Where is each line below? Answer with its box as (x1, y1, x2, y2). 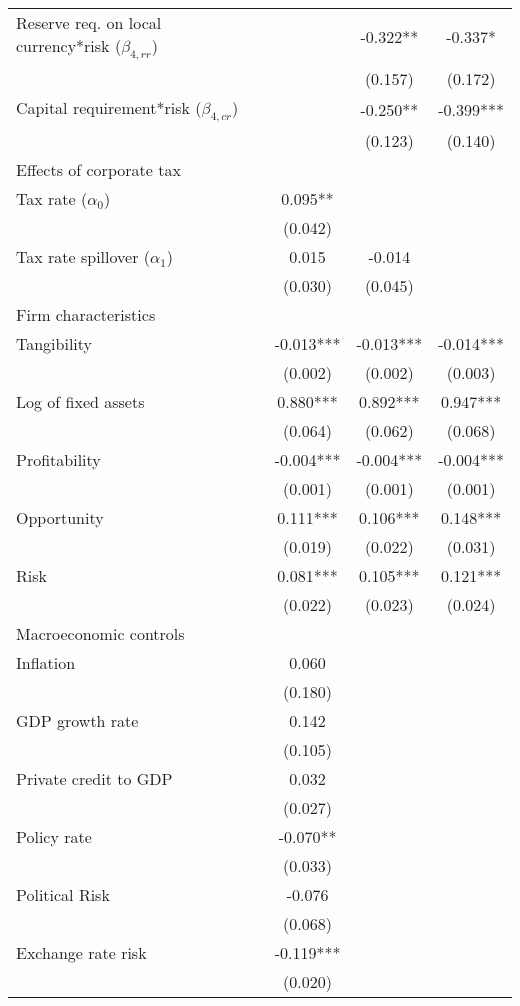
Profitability (16, 448, 101, 472)
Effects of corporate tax (16, 158, 181, 182)
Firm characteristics (16, 303, 156, 327)
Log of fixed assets (16, 390, 145, 414)
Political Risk (16, 883, 110, 907)
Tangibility (16, 332, 93, 356)
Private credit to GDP (16, 767, 173, 791)
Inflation (16, 651, 76, 675)
